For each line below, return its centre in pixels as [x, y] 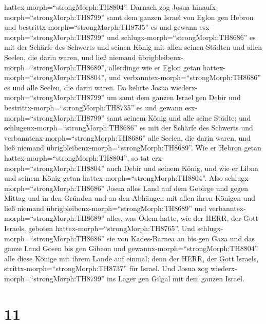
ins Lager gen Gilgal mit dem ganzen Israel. [176, 279]
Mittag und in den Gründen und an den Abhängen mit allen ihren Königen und [130, 198]
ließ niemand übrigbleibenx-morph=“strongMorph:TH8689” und [105, 208]
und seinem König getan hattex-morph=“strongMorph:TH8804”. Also [113, 178]
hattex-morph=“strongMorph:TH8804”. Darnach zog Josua [97, 7]
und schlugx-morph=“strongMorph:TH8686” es [181, 37]
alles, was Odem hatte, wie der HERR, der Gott [183, 218]
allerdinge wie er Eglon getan [155, 67]
